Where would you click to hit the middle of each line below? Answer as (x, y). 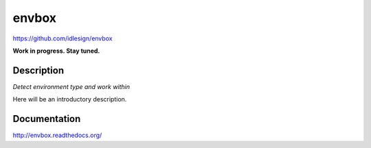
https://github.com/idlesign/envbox (63, 38)
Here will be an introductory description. (70, 99)
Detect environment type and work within (71, 86)
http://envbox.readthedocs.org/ (57, 135)
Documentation (47, 119)
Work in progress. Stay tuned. (56, 51)
